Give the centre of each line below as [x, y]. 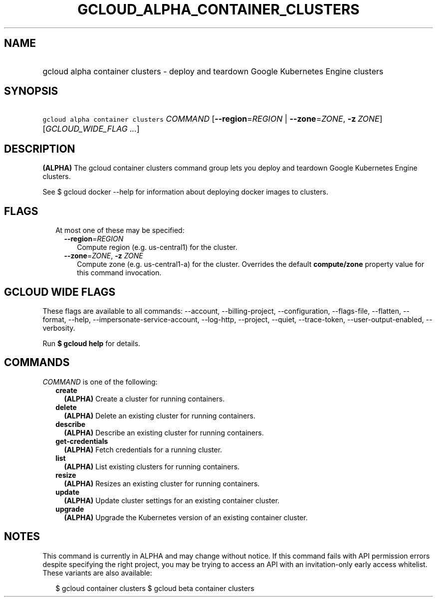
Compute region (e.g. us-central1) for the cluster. [157, 247]
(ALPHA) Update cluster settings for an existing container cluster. [172, 500]
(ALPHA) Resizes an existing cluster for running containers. [162, 483]
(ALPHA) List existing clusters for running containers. [152, 466]
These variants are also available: [97, 573]
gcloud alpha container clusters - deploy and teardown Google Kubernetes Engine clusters [213, 71]
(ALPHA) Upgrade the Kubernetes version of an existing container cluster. [186, 517]
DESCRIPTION [40, 149]
